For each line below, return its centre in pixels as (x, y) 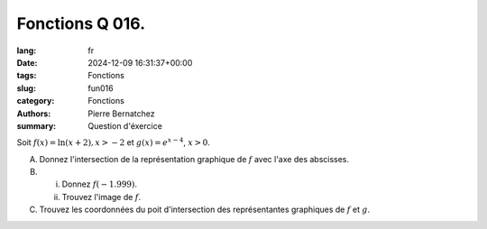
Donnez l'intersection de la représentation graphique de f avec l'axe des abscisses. (194, 159)
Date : (27, 62)
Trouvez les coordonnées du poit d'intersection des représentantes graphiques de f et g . (205, 210)
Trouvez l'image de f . (101, 197)
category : (36, 101)
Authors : (34, 114)
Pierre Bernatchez (121, 114)
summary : (37, 125)
